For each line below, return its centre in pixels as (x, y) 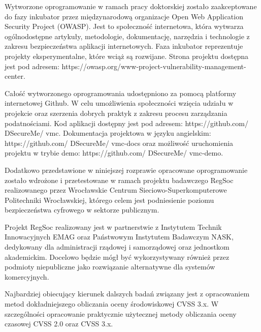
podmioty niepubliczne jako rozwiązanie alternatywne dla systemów (110, 267)
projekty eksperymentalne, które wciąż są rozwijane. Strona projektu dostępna (126, 56)
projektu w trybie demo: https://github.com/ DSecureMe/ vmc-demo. (114, 153)
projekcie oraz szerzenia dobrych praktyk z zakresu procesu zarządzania (116, 113)
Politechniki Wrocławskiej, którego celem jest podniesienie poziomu (109, 200)
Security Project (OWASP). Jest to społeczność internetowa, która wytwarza (124, 26)
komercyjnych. (27, 276)
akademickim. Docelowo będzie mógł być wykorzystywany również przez (117, 256)
